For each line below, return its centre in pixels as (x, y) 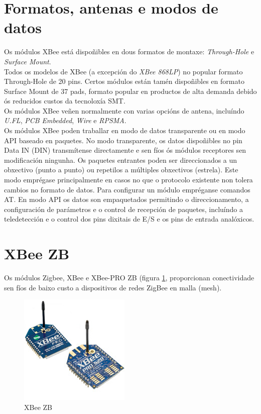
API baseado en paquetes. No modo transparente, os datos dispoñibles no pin (123, 140)
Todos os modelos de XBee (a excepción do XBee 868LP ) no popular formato (123, 71)
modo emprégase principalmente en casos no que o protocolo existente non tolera (128, 180)
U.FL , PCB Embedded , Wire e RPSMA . (65, 120)
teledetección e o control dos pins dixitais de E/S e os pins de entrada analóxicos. (129, 219)
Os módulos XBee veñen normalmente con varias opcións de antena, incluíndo (124, 110)
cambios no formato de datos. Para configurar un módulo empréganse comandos (127, 189)
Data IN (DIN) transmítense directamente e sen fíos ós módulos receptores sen (125, 150)
